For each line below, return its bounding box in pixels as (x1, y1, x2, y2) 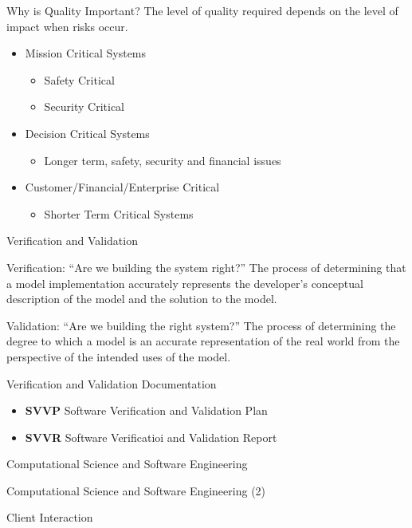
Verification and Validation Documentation (6, 375, 217, 392)
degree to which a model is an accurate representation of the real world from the (6, 333, 400, 349)
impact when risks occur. (6, 18, 128, 34)
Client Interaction (6, 509, 93, 526)
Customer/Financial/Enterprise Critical (25, 179, 220, 195)
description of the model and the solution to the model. (6, 290, 277, 307)
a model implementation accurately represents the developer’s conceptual (6, 274, 363, 291)
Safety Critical (44, 71, 115, 88)
